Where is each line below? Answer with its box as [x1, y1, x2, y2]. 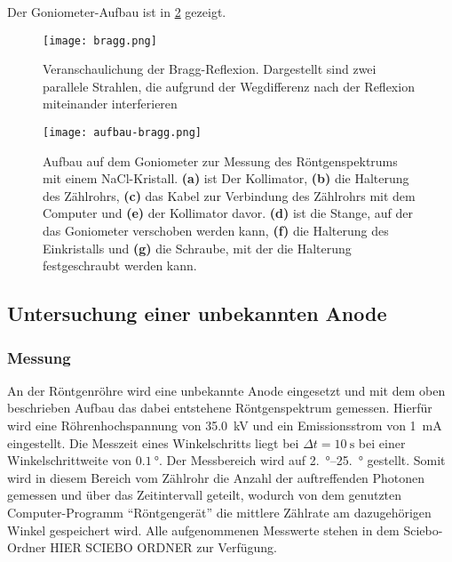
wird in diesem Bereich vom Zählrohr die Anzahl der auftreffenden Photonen [7, 468, 425, 486]
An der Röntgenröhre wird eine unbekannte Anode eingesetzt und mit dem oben [7, 381, 446, 399]
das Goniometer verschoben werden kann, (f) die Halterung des [43, 221, 389, 240]
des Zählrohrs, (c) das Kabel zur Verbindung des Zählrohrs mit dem [43, 186, 416, 205]
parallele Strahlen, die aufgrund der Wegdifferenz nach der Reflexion [43, 76, 415, 95]
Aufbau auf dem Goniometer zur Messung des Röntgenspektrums [43, 151, 398, 170]
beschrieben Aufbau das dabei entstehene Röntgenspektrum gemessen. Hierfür [7, 398, 432, 417]
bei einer [358, 433, 406, 452]
